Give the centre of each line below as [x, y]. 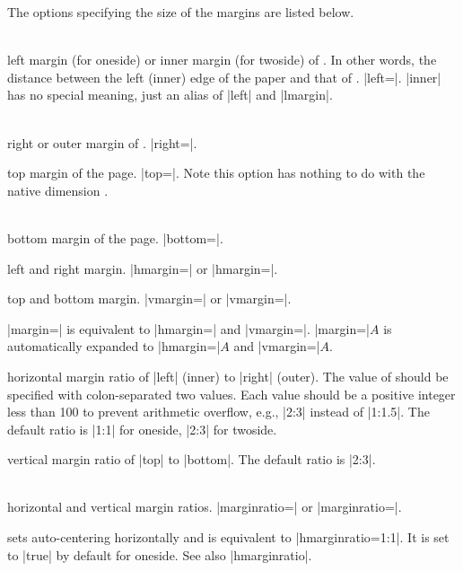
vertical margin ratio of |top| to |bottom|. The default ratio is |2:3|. [192, 459]
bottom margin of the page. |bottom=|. [115, 237]
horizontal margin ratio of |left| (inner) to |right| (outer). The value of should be [228, 376]
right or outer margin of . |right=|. [102, 142]
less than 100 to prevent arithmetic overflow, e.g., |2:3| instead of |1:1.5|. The [218, 412]
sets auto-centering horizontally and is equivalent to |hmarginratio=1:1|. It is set [228, 537]
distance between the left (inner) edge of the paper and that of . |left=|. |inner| [224, 77]
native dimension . [58, 190]
